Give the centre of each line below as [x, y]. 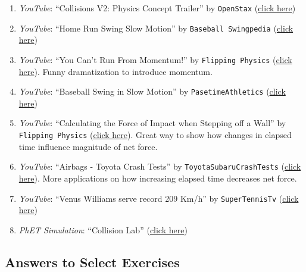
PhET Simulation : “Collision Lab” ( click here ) [103, 229]
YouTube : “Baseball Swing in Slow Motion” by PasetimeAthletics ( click [152, 91]
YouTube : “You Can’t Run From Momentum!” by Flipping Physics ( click [155, 59]
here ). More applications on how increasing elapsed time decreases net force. [158, 178]
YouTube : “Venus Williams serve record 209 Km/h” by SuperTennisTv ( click [159, 198]
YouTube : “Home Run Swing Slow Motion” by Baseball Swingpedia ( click [156, 28]
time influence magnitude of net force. [88, 146]
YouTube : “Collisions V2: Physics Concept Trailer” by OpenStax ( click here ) [157, 8]
